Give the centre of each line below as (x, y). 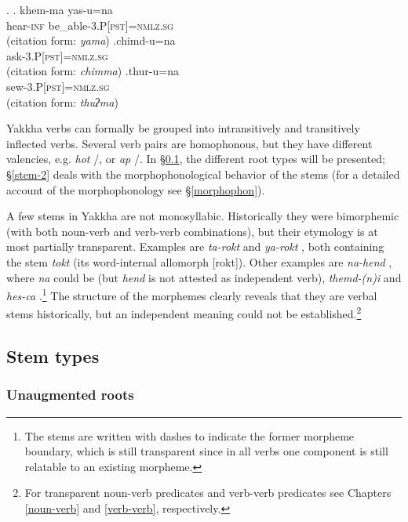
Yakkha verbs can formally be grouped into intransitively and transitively (183, 128)
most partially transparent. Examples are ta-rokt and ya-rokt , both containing (195, 246)
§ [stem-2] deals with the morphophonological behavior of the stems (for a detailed (203, 174)
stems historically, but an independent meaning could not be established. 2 (184, 312)
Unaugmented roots (70, 395)
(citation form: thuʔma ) (62, 101)
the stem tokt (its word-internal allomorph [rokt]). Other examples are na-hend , (199, 261)
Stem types (53, 355)
